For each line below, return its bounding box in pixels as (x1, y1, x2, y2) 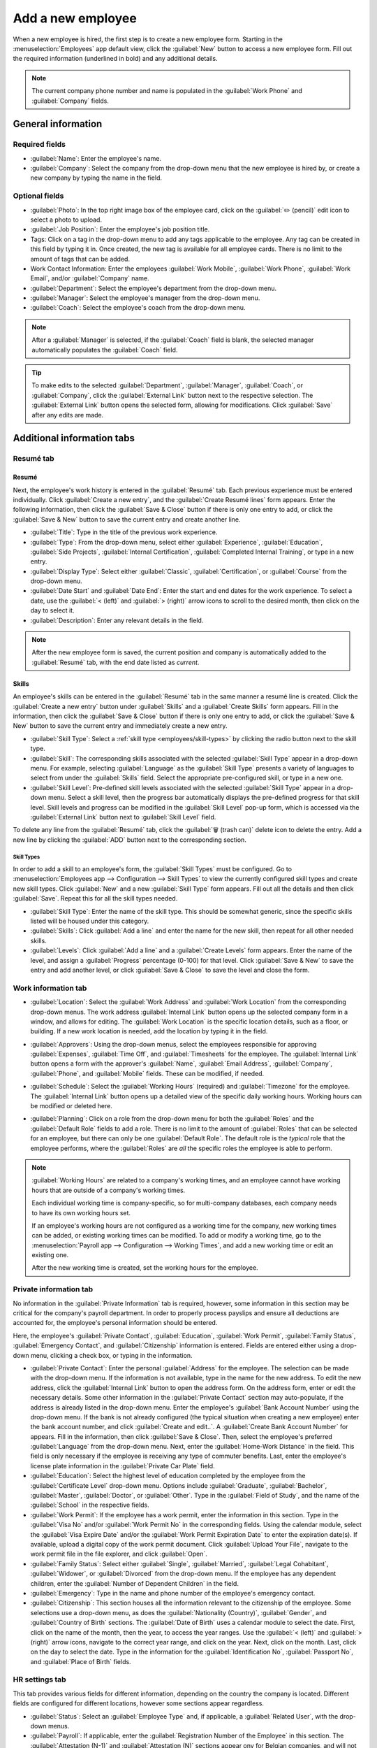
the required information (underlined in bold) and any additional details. (13, 55, 218, 63)
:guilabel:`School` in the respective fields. (30, 1500, 149, 1510)
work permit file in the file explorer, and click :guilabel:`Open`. (30, 1549, 207, 1559)
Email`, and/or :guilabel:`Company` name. (30, 274, 149, 282)
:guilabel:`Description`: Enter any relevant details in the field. (30, 616, 204, 624)
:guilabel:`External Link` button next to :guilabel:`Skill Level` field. (30, 812, 216, 821)
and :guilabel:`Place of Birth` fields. (30, 1657, 132, 1665)
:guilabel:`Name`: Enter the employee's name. (30, 154, 162, 162)
